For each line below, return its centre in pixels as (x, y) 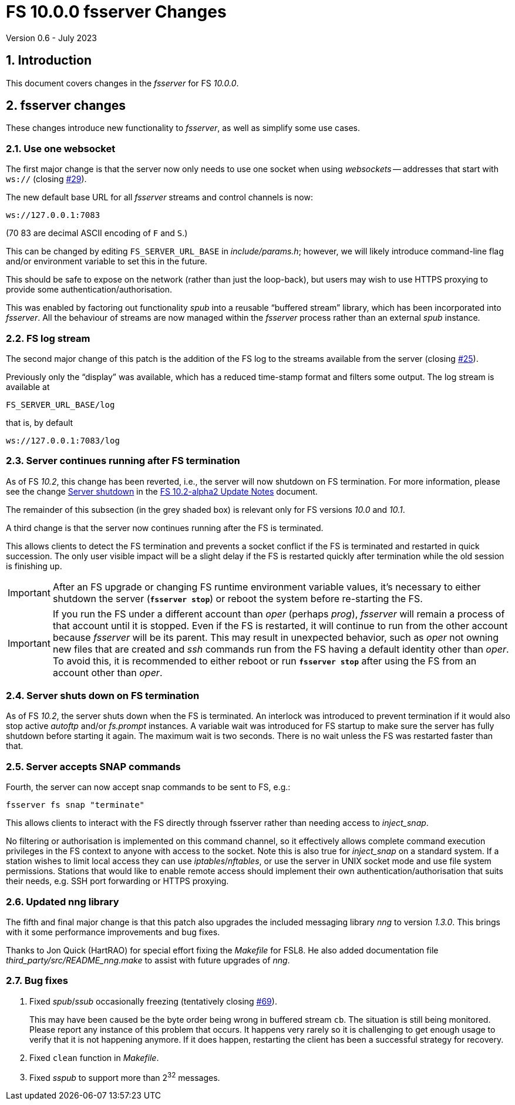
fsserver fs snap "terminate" (75, 805)
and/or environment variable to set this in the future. (107, 261)
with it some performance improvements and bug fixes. (113, 932)
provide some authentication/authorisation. (89, 290)
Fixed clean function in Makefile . (94, 1057)
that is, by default (40, 422)
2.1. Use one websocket (61, 148)
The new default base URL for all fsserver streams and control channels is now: (159, 197)
